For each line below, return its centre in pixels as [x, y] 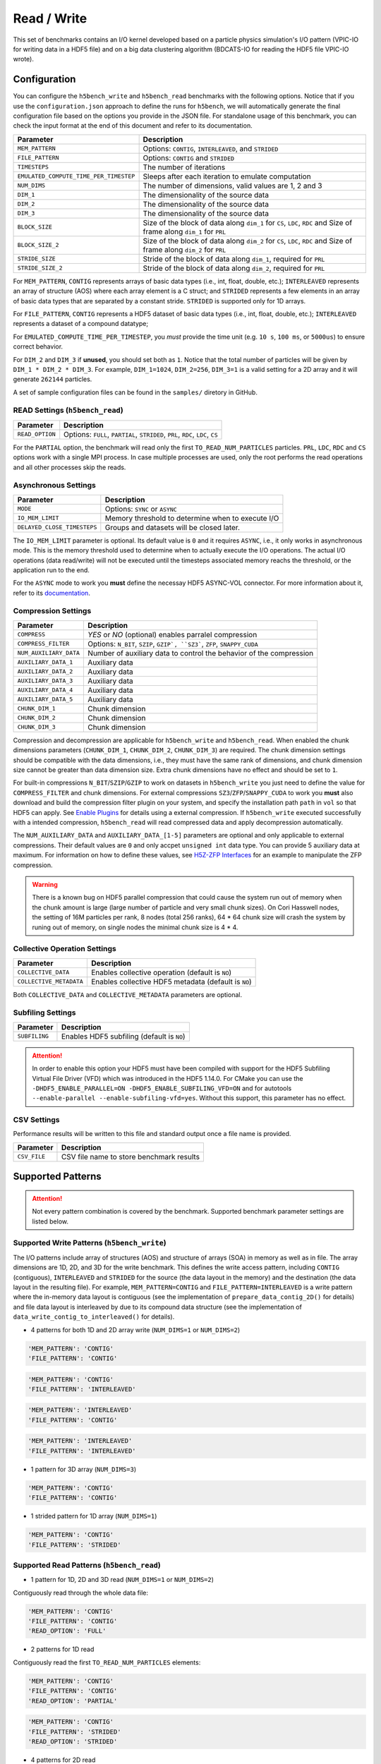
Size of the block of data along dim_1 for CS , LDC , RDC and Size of [248, 222]
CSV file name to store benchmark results [131, 1156]
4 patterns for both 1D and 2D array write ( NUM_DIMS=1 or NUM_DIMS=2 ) [135, 1329]
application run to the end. [51, 570]
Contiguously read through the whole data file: [80, 1593]
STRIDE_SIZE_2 [40, 268]
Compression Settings [52, 611]
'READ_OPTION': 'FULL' [67, 1631]
